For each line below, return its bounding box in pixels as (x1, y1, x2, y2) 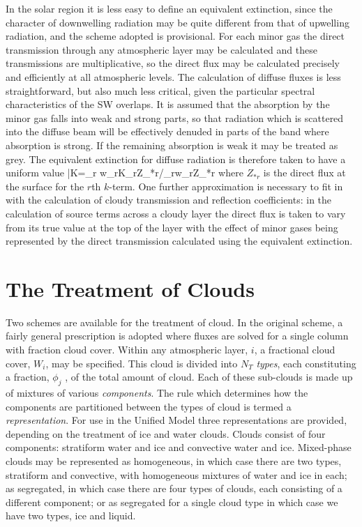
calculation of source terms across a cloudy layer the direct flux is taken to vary (6, 206, 346, 220)
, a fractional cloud (254, 342, 335, 356)
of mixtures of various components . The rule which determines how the (6, 385, 308, 399)
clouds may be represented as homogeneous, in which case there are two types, (6, 453, 342, 468)
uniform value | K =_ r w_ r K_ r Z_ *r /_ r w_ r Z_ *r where (6, 165, 243, 180)
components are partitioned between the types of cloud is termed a (6, 399, 292, 413)
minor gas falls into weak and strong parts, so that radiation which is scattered (6, 110, 344, 125)
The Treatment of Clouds (6, 274, 255, 303)
